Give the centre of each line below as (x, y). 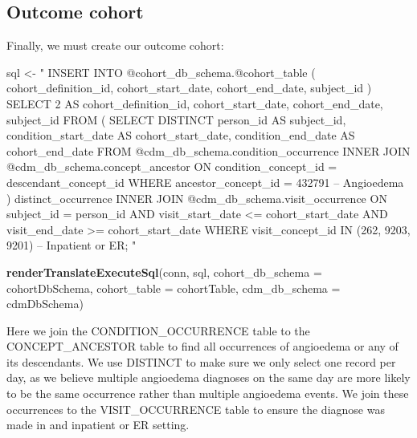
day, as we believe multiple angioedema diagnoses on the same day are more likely (208, 377)
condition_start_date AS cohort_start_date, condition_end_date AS (181, 135)
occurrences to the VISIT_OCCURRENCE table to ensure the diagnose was (196, 409)
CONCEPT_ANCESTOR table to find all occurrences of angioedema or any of (202, 346)
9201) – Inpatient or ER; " (72, 245)
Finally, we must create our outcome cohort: (115, 45)
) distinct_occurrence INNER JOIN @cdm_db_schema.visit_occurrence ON (197, 198)
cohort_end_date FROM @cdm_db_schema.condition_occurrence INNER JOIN (208, 150)
